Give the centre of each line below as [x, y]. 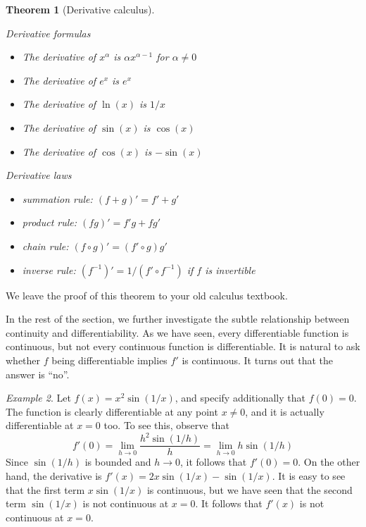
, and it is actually [285, 411]
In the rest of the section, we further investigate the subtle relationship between [178, 319]
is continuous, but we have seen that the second [250, 489]
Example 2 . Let [38, 398]
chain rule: [45, 246]
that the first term [45, 489]
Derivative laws [39, 175]
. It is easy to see [309, 476]
